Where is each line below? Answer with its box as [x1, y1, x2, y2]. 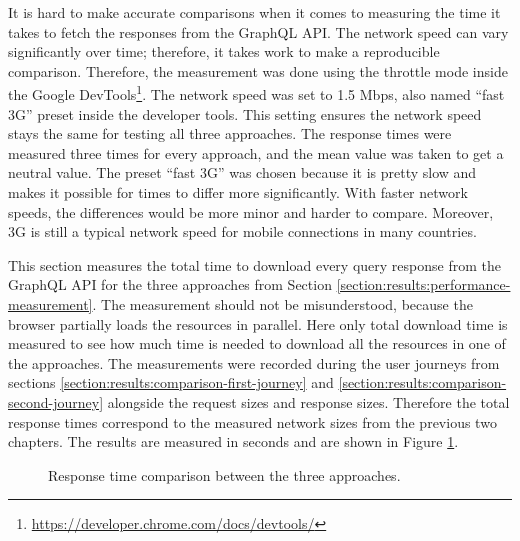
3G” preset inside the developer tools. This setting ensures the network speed [8, 103, 482, 124]
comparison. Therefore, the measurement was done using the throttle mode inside [8, 60, 508, 81]
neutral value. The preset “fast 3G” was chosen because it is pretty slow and [8, 162, 477, 183]
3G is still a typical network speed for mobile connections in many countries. [8, 221, 477, 242]
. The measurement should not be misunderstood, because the [92, 293, 473, 314]
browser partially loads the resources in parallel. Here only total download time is [8, 313, 508, 334]
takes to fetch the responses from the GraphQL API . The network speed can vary [8, 21, 509, 42]
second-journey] [8, 391, 104, 412]
